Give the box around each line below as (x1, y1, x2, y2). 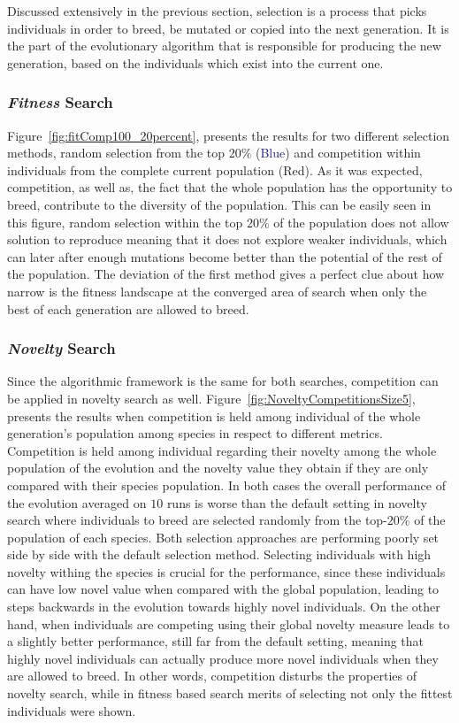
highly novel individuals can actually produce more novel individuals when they (7, 649, 439, 667)
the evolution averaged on (7, 493, 147, 511)
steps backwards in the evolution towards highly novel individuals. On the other (7, 597, 440, 616)
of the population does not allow (273, 212, 449, 231)
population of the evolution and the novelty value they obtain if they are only (7, 458, 429, 477)
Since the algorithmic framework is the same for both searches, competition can (7, 372, 439, 390)
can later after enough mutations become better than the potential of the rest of (7, 247, 442, 265)
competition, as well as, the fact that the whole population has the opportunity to (7, 178, 453, 196)
